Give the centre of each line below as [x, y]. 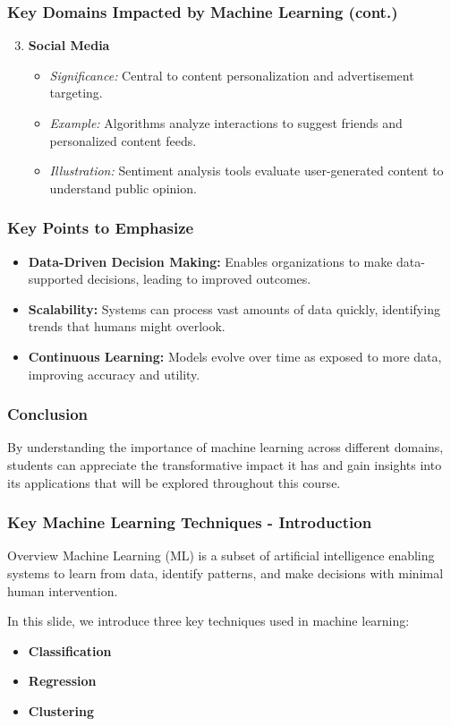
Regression [62, 681]
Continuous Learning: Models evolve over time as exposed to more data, [235, 356]
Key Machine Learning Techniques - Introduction [190, 522]
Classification [70, 650]
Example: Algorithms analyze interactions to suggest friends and [226, 123]
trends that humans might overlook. [127, 326]
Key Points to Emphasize [101, 228]
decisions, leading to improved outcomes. [199, 279]
